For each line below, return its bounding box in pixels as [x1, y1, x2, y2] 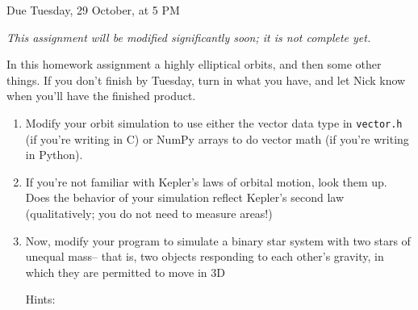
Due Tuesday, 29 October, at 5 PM [6, 2, 180, 18]
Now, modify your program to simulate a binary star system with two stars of [25, 232, 411, 249]
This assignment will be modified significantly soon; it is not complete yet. [6, 28, 371, 45]
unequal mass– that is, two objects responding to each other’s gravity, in [25, 248, 384, 265]
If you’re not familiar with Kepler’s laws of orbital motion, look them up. [25, 173, 387, 190]
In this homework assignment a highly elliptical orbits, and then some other [6, 56, 382, 73]
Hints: [25, 291, 56, 308]
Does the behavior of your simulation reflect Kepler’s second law [25, 189, 344, 206]
